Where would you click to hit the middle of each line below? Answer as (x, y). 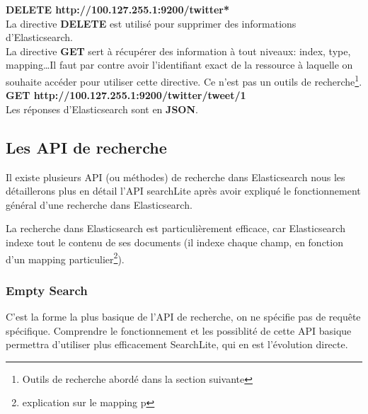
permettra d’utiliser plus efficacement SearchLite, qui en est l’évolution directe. (177, 344)
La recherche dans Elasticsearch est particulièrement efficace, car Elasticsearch (176, 228)
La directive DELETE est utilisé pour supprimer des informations (151, 23)
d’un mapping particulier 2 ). (65, 258)
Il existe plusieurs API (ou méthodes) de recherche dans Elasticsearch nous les (176, 177)
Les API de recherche (86, 147)
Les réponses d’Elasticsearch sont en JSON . (102, 109)
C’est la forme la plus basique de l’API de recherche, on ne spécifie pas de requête (183, 317)
